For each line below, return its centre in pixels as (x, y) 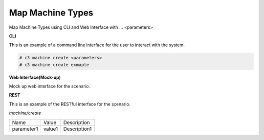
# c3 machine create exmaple (54, 65)
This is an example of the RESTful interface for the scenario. (70, 104)
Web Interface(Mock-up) (35, 77)
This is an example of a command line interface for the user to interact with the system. (97, 45)
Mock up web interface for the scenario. (50, 86)
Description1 (77, 129)
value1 (51, 129)
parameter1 (25, 129)
